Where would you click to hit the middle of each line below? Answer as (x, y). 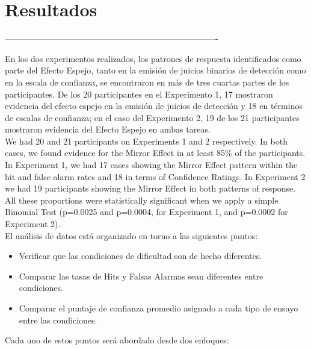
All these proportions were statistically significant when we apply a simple (142, 200)
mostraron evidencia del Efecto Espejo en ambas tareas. (108, 129)
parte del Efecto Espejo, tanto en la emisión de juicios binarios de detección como (155, 70)
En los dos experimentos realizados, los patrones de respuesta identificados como (153, 58)
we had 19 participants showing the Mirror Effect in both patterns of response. (150, 188)
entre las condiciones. (58, 320)
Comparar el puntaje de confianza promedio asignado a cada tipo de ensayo (159, 308)
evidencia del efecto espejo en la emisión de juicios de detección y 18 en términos (154, 106)
